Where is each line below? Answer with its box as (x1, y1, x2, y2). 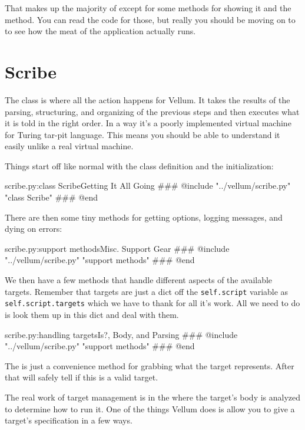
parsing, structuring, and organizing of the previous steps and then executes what (5, 105, 300, 117)
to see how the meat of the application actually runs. (5, 25, 196, 37)
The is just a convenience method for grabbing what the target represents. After (5, 359, 294, 372)
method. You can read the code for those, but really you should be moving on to (5, 13, 296, 25)
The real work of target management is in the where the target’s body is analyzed (5, 390, 301, 403)
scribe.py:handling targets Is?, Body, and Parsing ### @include (5, 328, 238, 340)
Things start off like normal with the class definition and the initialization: (5, 159, 274, 172)
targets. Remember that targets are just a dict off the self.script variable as (5, 285, 289, 297)
